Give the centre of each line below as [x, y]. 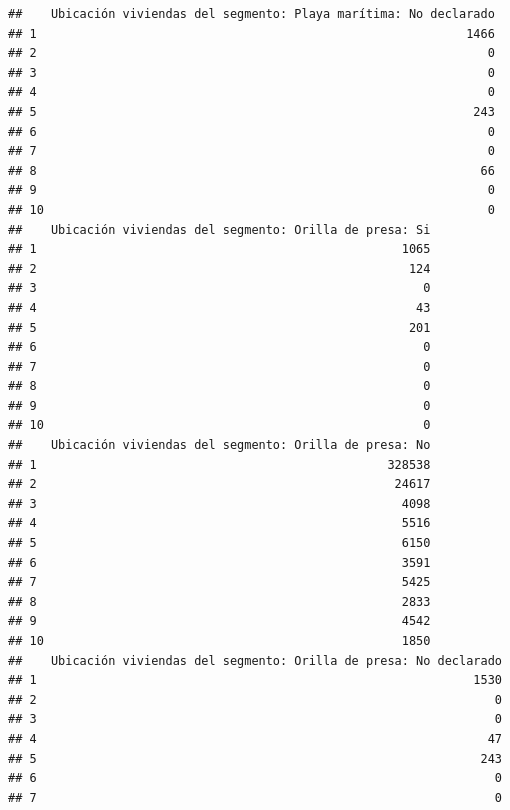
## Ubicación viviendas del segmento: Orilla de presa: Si [219, 229]
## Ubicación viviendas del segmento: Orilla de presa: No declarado [255, 660]
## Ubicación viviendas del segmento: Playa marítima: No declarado [251, 14]
